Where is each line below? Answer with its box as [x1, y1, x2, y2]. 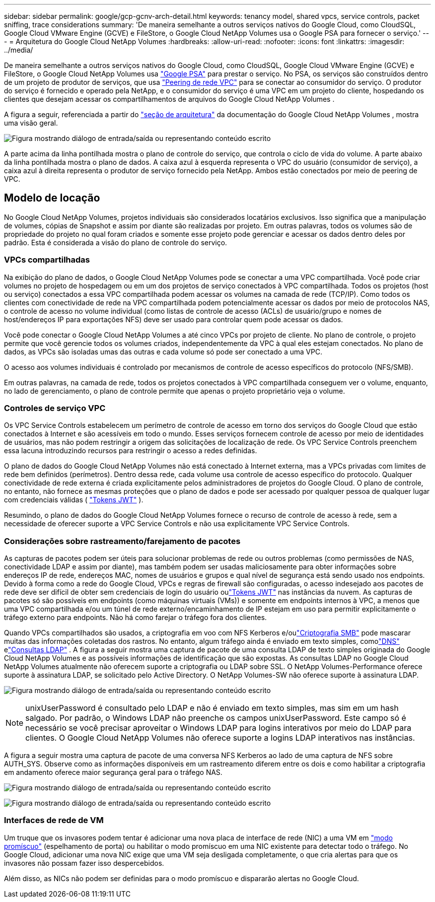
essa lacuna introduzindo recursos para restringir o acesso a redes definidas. [4, 446, 257, 455]
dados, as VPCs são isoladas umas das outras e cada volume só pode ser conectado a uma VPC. [4, 347, 322, 356]
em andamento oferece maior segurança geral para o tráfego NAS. [4, 768, 222, 777]
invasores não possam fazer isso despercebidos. [4, 858, 164, 867]
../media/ [4, 46, 33, 54]
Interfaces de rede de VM [4, 815, 104, 826]
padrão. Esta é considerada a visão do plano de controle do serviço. [4, 238, 227, 247]
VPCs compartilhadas [4, 255, 90, 265]
